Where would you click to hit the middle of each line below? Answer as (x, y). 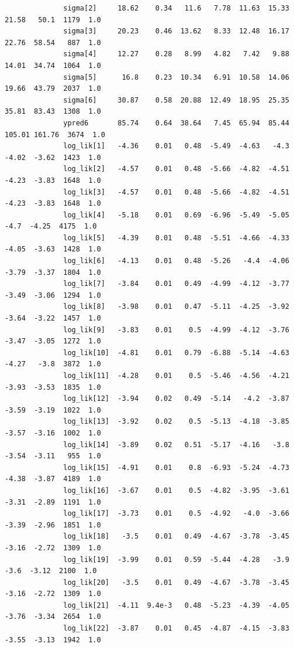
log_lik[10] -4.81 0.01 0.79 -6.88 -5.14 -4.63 (176, 353)
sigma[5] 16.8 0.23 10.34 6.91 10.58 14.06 (176, 77)
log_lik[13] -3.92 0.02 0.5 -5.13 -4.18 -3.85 (176, 422)
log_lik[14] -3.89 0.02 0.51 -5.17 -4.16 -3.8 (176, 445)
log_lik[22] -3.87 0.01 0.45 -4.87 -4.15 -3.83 (176, 629)
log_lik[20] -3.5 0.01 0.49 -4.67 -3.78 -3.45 (176, 582)
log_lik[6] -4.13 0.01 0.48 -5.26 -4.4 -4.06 (176, 261)
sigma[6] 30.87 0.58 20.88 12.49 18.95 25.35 (176, 100)
